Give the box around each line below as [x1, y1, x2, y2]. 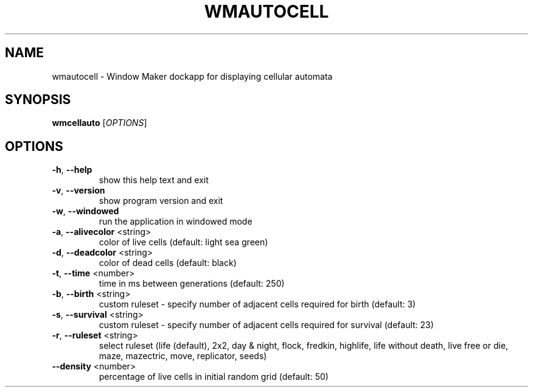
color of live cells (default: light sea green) [99, 237, 268, 248]
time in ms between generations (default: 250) [99, 278, 285, 289]
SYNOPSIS [5, 92, 71, 108]
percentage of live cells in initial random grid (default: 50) [99, 371, 329, 382]
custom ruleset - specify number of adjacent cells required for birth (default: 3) [99, 299, 416, 310]
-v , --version [52, 185, 105, 196]
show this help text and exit [99, 175, 209, 186]
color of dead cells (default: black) [99, 257, 237, 268]
